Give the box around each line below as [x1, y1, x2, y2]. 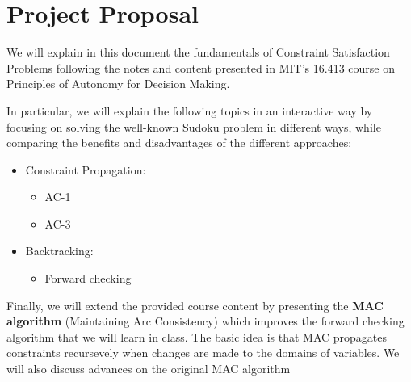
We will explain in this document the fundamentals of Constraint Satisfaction [6, 44, 390, 61]
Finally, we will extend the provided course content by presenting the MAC [6, 296, 384, 313]
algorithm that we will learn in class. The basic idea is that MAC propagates [6, 328, 388, 345]
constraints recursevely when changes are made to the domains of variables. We [6, 344, 400, 361]
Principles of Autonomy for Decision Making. [6, 75, 230, 92]
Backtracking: [25, 242, 94, 259]
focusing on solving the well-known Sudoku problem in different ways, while [6, 118, 381, 135]
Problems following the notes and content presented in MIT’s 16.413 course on [6, 59, 395, 76]
